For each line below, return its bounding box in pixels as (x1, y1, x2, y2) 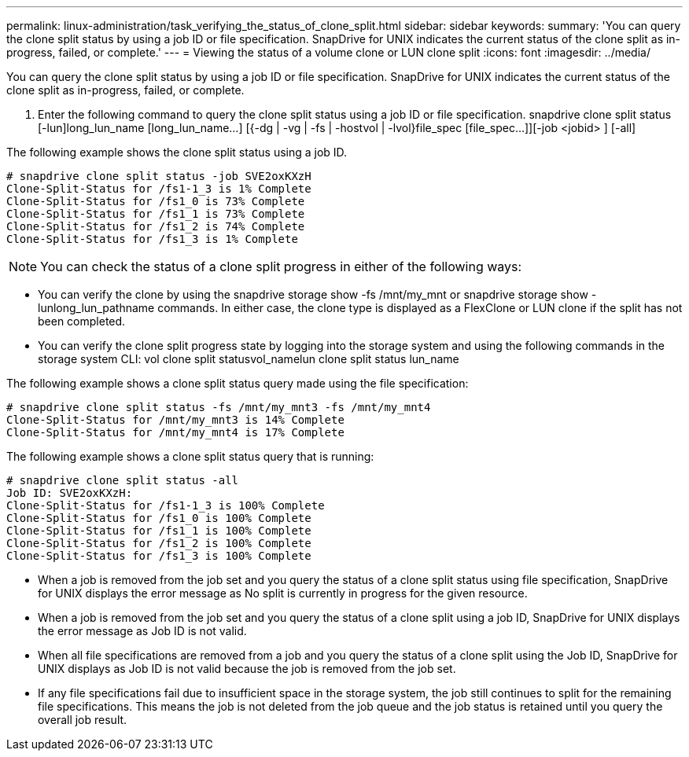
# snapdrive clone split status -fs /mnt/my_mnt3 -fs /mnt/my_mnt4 (6, 401, 431, 413)
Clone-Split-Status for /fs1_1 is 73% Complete (6, 208, 305, 220)
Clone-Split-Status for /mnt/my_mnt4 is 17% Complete (6, 426, 344, 439)
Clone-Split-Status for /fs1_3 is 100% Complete (6, 549, 311, 562)
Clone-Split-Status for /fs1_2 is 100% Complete (6, 537, 311, 549)
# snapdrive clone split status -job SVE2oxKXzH (6, 170, 311, 182)
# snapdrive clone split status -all (6, 474, 239, 487)
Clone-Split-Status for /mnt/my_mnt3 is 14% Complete (6, 413, 344, 426)
